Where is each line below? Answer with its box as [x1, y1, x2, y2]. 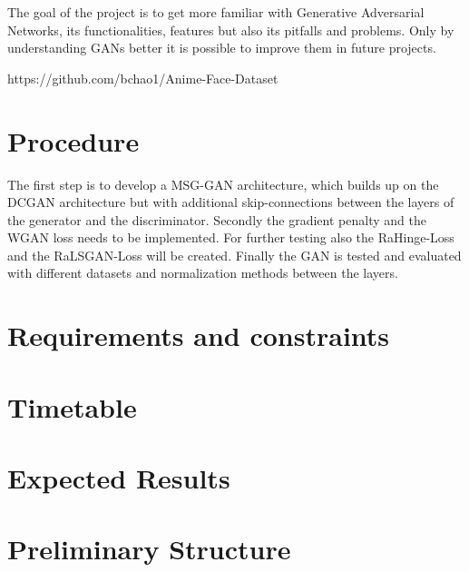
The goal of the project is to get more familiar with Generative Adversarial [7, 3, 425, 21]
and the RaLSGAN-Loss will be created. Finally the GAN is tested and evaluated [7, 245, 462, 264]
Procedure [7, 122, 140, 159]
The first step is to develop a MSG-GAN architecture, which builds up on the [7, 174, 439, 193]
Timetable [7, 388, 137, 425]
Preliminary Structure [7, 530, 291, 567]
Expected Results [7, 459, 230, 496]
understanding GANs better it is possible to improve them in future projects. [7, 38, 436, 57]
